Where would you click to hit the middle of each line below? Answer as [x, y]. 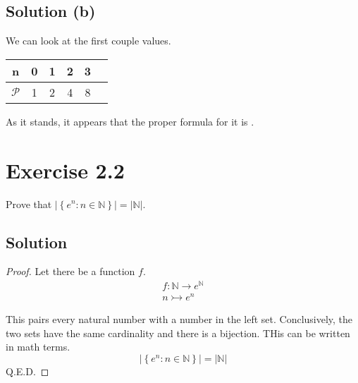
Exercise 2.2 [65, 170]
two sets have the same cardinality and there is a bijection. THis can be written [178, 333]
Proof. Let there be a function [70, 271]
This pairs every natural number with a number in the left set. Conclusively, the [179, 319]
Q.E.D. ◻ [27, 371]
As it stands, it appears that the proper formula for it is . [130, 121]
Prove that [29, 203]
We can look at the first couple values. [88, 41]
